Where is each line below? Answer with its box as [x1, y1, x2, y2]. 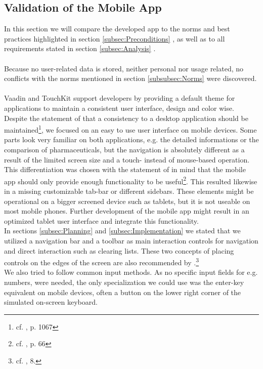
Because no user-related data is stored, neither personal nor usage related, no [4, 63, 244, 73]
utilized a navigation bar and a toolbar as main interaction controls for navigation [4, 235, 258, 245]
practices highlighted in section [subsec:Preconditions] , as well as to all [4, 33, 225, 44]
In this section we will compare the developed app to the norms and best [4, 23, 230, 34]
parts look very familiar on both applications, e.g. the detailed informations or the [4, 134, 259, 145]
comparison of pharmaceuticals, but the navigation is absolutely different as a [4, 144, 245, 154]
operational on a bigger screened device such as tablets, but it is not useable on [4, 195, 250, 206]
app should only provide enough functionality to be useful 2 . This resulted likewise [4, 174, 257, 186]
